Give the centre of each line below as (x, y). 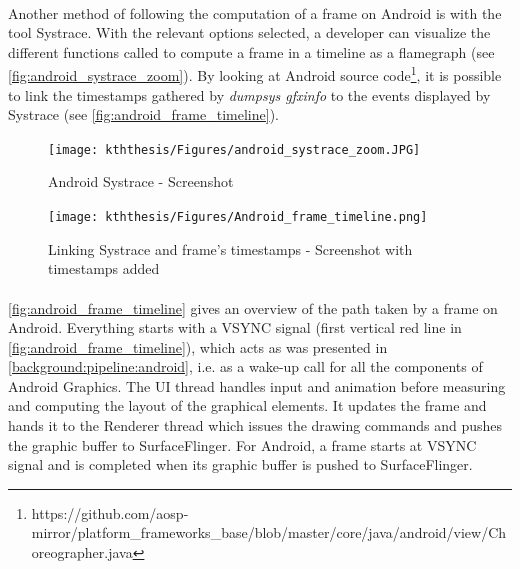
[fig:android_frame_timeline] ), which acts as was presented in (198, 346)
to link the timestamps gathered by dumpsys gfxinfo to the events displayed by (249, 94)
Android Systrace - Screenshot (141, 181)
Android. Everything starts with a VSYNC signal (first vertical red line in (235, 327)
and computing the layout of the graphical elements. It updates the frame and (247, 405)
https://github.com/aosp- (110, 512)
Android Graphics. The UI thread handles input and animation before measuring (257, 385)
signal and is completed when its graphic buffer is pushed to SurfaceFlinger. (240, 464)
